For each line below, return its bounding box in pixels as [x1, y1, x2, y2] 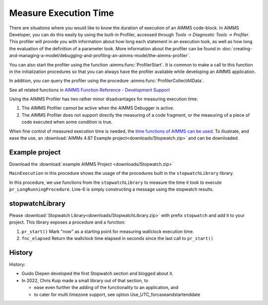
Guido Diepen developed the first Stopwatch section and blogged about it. [21, 271, 174, 277]
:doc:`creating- [221, 45, 253, 52]
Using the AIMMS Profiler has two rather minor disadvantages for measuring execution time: [9, 96, 199, 102]
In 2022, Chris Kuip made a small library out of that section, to [21, 277, 148, 283]
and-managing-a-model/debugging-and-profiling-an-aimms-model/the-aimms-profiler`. [9, 53, 191, 59]
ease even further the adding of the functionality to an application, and [34, 285, 179, 291]
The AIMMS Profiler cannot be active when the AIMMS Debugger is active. [21, 105, 175, 111]
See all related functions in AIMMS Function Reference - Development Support [9, 87, 170, 93]
